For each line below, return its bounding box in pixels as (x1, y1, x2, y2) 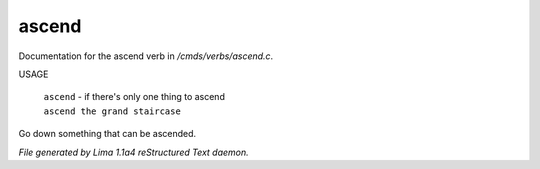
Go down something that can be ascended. (18, 128, 197, 140)
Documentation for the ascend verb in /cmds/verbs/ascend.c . (18, 50, 274, 62)
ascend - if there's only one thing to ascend (43, 91, 225, 103)
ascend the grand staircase (43, 105, 182, 117)
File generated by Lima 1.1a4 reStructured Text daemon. (18, 146, 249, 158)
